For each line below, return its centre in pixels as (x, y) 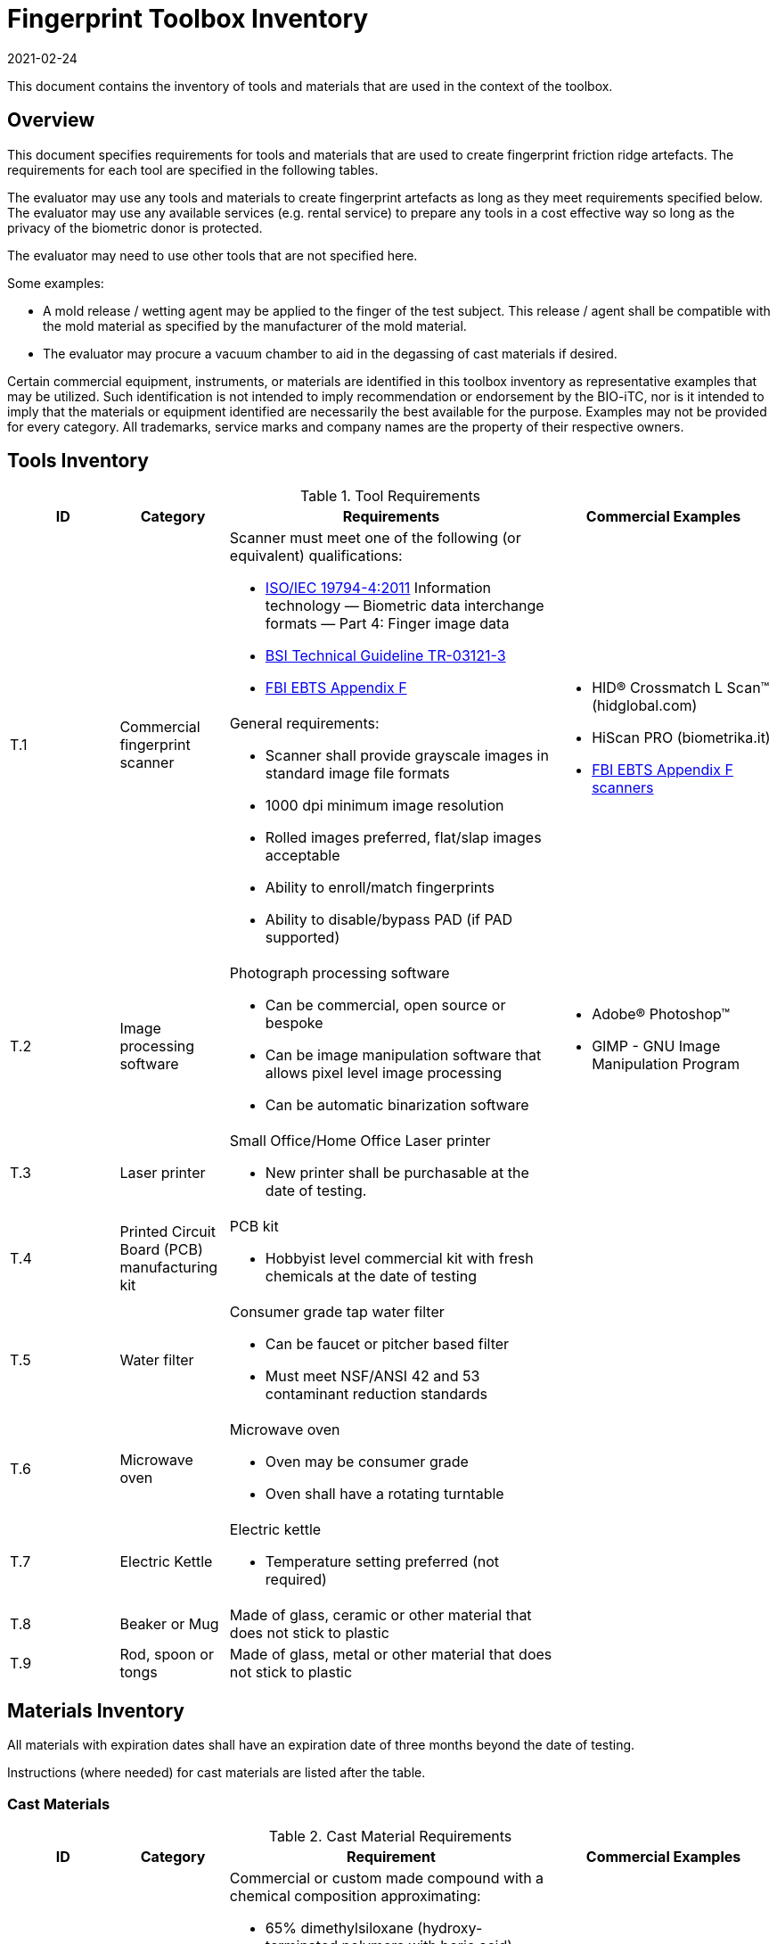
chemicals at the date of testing (371, 1277)
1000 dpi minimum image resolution (384, 806)
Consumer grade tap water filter (337, 1312)
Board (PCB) (161, 1250)
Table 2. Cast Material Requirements (390, 1837)
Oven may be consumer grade (367, 1462)
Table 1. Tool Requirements (390, 496)
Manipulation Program (666, 1064)
